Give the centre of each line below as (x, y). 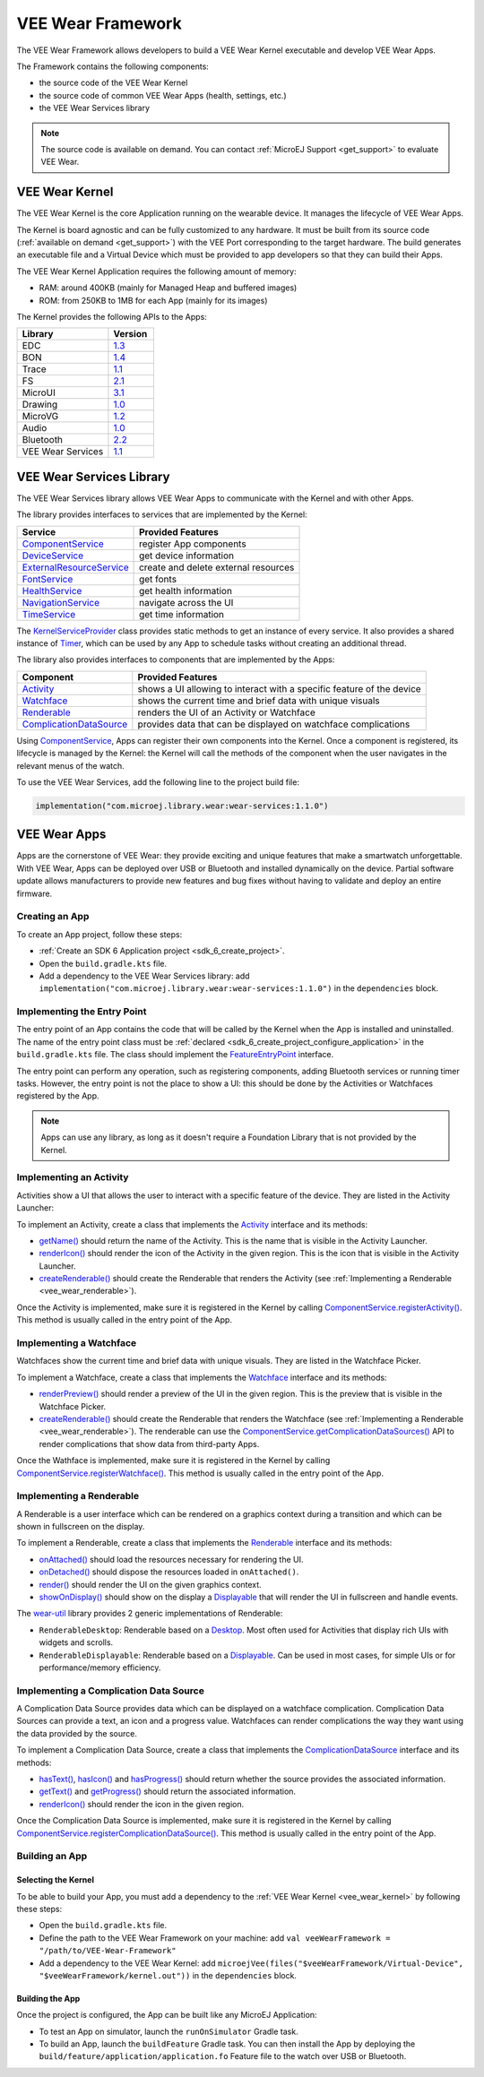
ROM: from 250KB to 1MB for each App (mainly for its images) (153, 300)
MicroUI (39, 392)
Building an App (52, 1857)
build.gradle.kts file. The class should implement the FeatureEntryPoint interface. (175, 1055)
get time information (181, 614)
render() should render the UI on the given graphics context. (150, 1584)
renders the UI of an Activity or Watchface (226, 712)
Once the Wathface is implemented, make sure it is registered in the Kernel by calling (173, 1461)
